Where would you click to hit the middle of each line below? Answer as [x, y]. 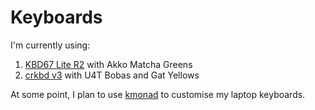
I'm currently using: [50, 45]
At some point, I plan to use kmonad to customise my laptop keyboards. [158, 94]
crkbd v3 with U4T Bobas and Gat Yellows [112, 75]
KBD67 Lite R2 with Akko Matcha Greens [108, 64]
